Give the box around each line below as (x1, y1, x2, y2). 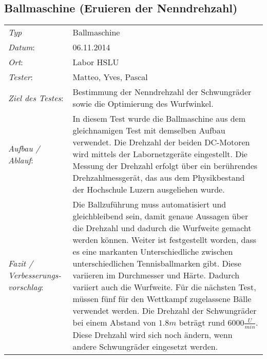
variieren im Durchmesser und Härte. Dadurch (72, 269, 240, 281)
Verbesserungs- (8, 269, 62, 281)
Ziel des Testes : (8, 91, 64, 104)
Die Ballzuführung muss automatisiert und (72, 198, 226, 211)
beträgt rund (179, 316, 225, 329)
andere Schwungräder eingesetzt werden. (72, 340, 218, 352)
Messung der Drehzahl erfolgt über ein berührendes (72, 160, 258, 172)
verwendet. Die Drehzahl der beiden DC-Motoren (72, 136, 250, 148)
